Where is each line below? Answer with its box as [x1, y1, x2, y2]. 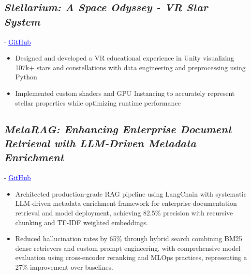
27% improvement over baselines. [15, 261, 113, 272]
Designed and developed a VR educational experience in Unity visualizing [15, 53, 234, 63]
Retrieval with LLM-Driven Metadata [4, 135, 196, 150]
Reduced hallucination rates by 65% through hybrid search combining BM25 [15, 233, 242, 244]
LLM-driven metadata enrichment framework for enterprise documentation [15, 198, 237, 208]
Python [15, 72, 37, 82]
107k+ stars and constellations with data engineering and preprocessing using [15, 62, 246, 72]
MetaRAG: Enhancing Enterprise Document [4, 121, 232, 136]
